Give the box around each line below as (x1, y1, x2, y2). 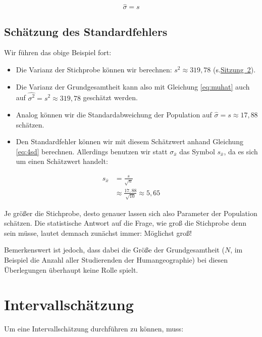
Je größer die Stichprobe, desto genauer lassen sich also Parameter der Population (4, 207, 257, 218)
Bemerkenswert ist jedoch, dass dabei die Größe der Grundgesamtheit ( (4, 244, 225, 255)
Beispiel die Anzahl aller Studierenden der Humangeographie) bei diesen (4, 254, 228, 265)
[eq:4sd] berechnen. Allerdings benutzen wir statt (16, 146, 168, 156)
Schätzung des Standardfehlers (4, 23, 168, 39)
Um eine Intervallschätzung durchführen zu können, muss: (4, 323, 184, 334)
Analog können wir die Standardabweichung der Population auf (16, 109, 212, 120)
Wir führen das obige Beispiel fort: (4, 47, 112, 58)
